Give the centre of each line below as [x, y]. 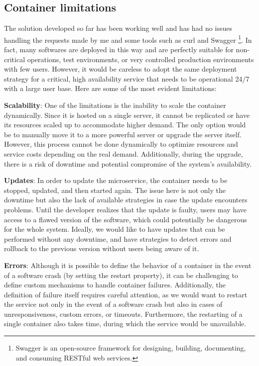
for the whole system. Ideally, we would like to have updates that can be [115, 229]
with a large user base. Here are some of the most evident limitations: [110, 88]
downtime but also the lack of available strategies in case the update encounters [126, 200]
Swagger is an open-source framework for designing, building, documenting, [131, 348]
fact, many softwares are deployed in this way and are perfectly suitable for [119, 49]
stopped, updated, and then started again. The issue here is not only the [115, 190]
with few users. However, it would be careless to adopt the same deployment [121, 69]
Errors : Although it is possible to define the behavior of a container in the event [128, 265]
